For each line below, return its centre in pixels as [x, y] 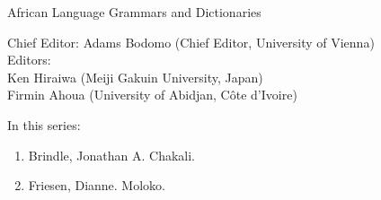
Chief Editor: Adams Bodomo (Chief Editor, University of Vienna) [191, 42]
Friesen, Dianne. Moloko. [97, 185]
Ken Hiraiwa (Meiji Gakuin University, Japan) [135, 77]
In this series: [44, 124]
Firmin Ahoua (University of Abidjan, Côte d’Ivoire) [152, 95]
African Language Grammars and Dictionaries [134, 12]
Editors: [29, 60]
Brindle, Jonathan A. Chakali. [111, 155]
